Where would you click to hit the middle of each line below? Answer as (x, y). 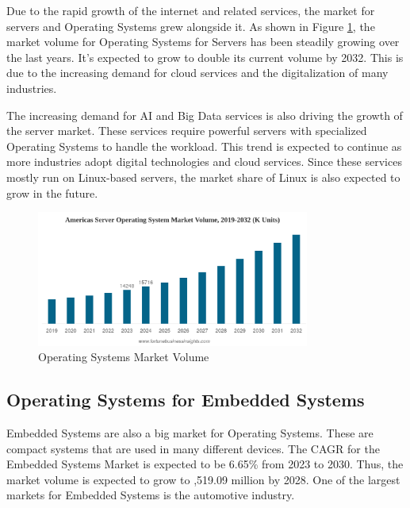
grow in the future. (52, 192)
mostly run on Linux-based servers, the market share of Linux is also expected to (203, 177)
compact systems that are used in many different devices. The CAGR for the (193, 448)
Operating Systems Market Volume (124, 357)
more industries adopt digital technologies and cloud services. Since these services (204, 162)
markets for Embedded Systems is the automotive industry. (151, 495)
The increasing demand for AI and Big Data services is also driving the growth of (205, 115)
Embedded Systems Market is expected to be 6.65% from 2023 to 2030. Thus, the (205, 464)
